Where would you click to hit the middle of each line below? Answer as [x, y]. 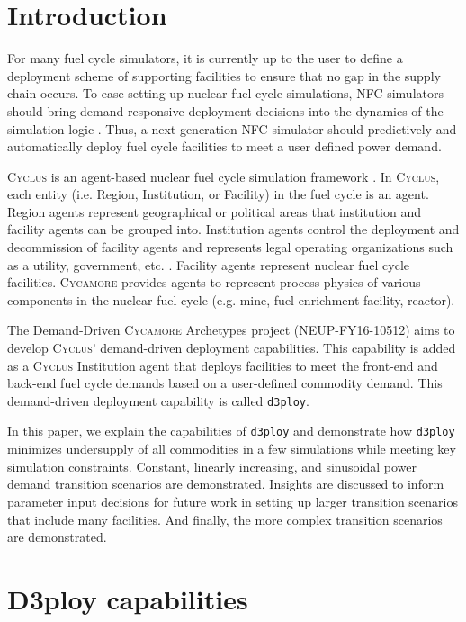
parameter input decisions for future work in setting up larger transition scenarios [233, 501]
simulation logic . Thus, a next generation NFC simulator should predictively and [232, 128]
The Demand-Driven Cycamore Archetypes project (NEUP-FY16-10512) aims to [231, 330]
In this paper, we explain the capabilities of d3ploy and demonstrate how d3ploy [231, 431]
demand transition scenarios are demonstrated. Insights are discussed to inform [226, 484]
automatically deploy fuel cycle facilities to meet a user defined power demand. [224, 146]
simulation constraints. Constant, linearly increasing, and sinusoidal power [212, 466]
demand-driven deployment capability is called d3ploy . [158, 400]
